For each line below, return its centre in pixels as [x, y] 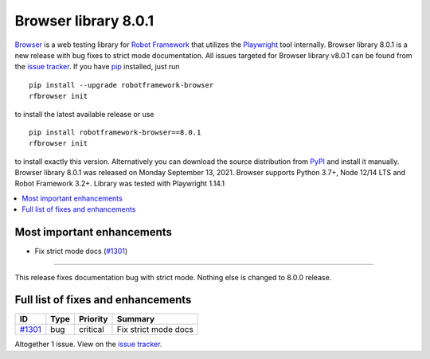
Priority [93, 319]
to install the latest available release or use [84, 114]
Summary [136, 319]
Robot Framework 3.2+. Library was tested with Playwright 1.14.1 [120, 184]
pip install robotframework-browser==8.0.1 [115, 132]
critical [92, 330]
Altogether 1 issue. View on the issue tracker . [88, 344]
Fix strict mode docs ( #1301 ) [81, 252]
